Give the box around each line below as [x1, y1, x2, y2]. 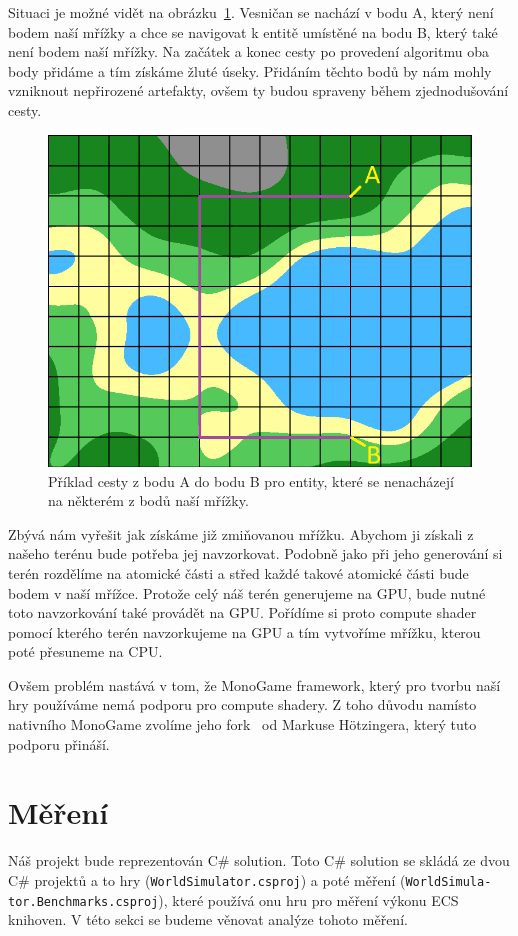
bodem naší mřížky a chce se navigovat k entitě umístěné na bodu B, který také [8, 21, 498, 42]
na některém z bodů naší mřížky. [48, 490, 249, 511]
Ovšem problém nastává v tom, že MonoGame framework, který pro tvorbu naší [8, 674, 501, 695]
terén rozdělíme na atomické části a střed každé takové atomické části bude [8, 562, 469, 583]
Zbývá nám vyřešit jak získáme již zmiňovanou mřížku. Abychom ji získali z [8, 523, 474, 544]
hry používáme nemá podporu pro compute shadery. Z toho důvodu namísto [8, 694, 477, 715]
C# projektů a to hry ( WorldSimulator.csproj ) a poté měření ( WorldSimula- [8, 869, 492, 890]
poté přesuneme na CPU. [8, 641, 163, 662]
